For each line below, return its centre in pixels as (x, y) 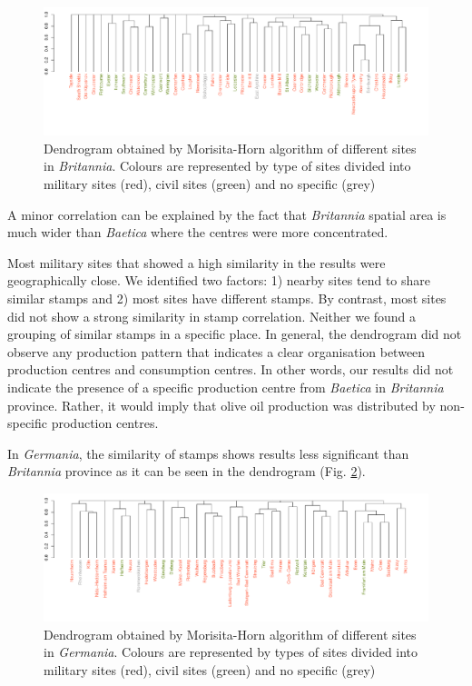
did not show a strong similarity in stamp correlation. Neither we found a (212, 316)
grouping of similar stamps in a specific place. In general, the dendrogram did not (235, 334)
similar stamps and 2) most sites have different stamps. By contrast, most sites (227, 298)
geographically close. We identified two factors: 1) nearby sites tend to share (219, 280)
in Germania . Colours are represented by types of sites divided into (231, 652)
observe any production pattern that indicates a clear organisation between (216, 351)
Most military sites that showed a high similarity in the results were (197, 262)
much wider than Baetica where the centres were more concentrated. (198, 232)
